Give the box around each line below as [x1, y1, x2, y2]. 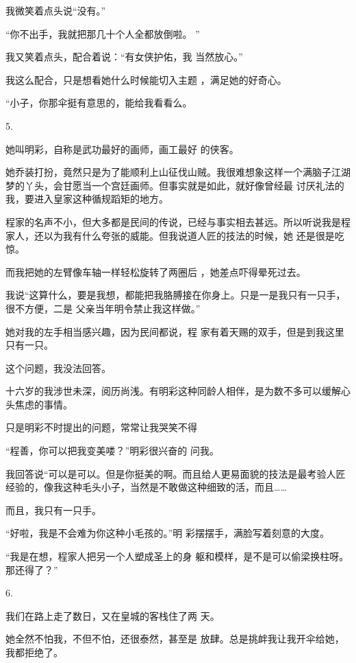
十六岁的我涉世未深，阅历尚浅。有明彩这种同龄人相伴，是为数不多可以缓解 [5, 384, 341, 398]
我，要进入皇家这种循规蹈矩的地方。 [5, 191, 168, 206]
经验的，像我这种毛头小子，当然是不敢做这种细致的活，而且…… [5, 480, 287, 494]
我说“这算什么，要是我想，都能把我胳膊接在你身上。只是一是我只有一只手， [5, 288, 346, 302]
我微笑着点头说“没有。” [5, 3, 106, 17]
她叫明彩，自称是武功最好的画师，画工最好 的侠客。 [5, 141, 239, 156]
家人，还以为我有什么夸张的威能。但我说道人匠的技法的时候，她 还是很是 [5, 228, 335, 242]
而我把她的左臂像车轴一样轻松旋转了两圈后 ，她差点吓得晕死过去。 [5, 264, 306, 279]
